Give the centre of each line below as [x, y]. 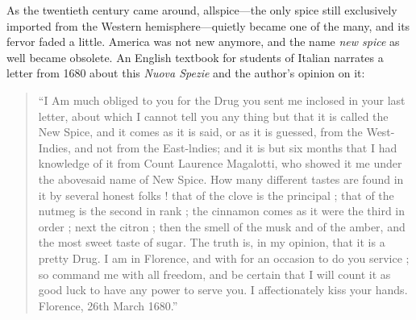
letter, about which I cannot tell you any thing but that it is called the [213, 116]
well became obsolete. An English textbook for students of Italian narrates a [195, 57]
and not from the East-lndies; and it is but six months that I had [236, 147]
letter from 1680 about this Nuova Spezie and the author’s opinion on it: [186, 73]
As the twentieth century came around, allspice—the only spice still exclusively [202, 10]
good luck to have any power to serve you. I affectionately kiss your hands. [223, 290]
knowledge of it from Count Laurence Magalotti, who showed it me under [220, 163]
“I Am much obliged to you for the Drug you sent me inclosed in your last [222, 100]
